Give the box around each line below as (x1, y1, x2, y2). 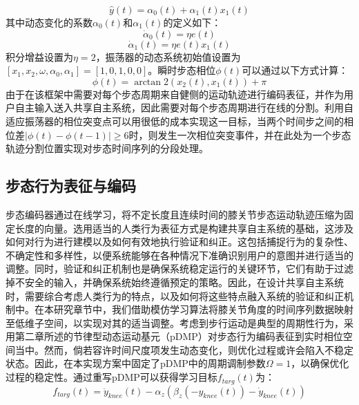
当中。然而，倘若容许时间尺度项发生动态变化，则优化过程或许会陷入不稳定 (14, 342, 353, 357)
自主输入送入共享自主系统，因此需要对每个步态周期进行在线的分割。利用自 (14, 100, 353, 115)
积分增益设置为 (6, 49, 73, 64)
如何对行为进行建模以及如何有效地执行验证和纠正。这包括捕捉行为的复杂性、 (6, 234, 353, 249)
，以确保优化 (291, 356, 349, 370)
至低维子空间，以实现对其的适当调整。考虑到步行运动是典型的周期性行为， (6, 315, 344, 330)
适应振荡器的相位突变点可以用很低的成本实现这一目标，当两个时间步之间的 (6, 113, 344, 128)
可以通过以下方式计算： (242, 63, 349, 77)
